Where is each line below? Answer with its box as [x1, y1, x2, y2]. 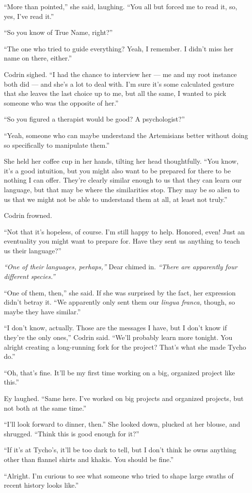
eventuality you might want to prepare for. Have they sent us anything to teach [4, 236, 240, 246]
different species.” [4, 271, 55, 281]
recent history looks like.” [4, 480, 79, 490]
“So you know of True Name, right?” [4, 27, 113, 37]
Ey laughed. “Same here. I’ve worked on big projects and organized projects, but [4, 393, 244, 403]
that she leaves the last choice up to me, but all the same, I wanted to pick [4, 88, 226, 98]
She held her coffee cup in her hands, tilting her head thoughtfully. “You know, [4, 156, 239, 166]
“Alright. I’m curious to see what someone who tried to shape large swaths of [4, 470, 234, 480]
